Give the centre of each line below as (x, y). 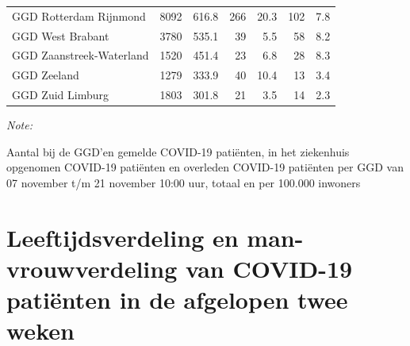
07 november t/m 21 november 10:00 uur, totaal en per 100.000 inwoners (184, 183)
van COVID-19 (269, 268)
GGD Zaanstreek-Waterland (80, 55)
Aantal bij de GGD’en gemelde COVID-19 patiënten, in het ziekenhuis (178, 151)
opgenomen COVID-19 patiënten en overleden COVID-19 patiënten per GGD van (205, 167)
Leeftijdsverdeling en (123, 237)
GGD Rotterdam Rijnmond (79, 15)
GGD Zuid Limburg (60, 95)
